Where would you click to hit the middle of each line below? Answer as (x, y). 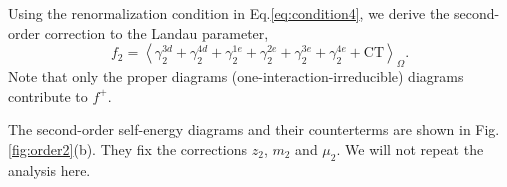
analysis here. (49, 169)
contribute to (48, 95)
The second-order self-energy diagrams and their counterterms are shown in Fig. (254, 129)
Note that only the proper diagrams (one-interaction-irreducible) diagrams (236, 75)
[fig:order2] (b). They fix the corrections (128, 148)
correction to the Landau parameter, (156, 32)
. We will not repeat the (410, 148)
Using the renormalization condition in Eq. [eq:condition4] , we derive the (229, 13)
